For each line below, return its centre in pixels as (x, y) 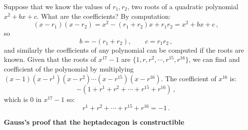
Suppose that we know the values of (57, 6)
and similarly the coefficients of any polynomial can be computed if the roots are (124, 50)
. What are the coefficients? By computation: (104, 16)
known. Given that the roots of (50, 59)
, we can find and (214, 59)
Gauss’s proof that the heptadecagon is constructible (94, 122)
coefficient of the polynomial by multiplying (69, 69)
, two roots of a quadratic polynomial (183, 6)
